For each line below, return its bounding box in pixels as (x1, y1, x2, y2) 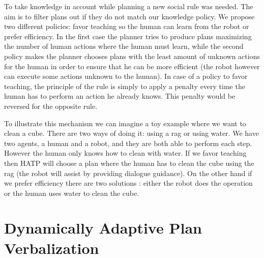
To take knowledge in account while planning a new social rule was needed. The (4, 1, 253, 11)
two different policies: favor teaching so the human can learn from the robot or (4, 21, 249, 32)
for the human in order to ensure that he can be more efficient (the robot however (4, 61, 260, 71)
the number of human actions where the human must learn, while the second (4, 41, 244, 51)
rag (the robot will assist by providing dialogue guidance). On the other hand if (4, 167, 252, 178)
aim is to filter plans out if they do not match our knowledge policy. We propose (4, 11, 255, 21)
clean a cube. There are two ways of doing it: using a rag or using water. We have (4, 128, 259, 138)
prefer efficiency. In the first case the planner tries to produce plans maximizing (4, 31, 252, 41)
